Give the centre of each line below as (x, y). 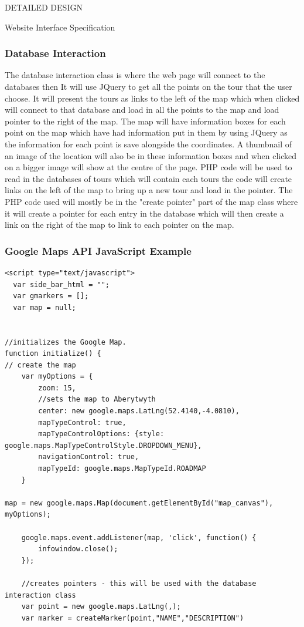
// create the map (40, 365)
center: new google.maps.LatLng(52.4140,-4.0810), (139, 411)
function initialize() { (53, 354)
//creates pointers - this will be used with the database (139, 583)
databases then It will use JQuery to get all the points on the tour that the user (148, 86)
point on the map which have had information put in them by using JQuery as (146, 132)
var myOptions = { (57, 377)
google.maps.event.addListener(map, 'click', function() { (139, 537)
